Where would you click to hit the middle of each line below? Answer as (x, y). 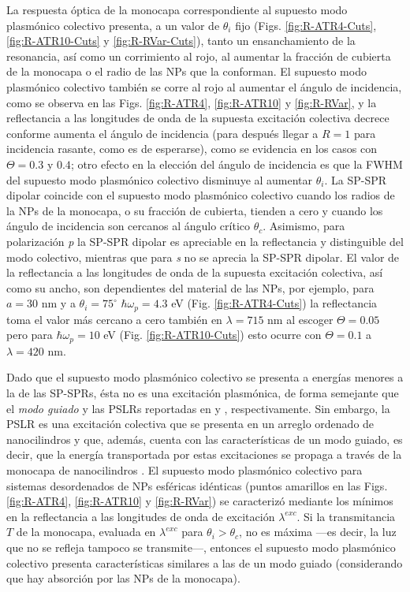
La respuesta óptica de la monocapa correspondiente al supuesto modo (177, 9)
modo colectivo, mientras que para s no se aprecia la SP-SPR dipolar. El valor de (203, 257)
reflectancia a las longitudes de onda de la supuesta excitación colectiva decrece (198, 118)
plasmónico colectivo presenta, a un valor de (113, 25)
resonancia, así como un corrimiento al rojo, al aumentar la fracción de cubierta (199, 56)
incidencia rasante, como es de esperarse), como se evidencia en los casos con (192, 149)
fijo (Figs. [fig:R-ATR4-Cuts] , (306, 25)
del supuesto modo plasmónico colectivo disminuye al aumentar (160, 179)
